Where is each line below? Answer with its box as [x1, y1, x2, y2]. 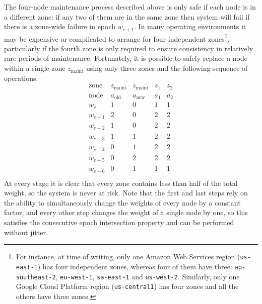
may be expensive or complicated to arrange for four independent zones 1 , [4, 32, 230, 44]
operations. [4, 72, 38, 83]
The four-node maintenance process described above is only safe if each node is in [4, 2, 256, 12]
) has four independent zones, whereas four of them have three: [37, 261, 232, 271]
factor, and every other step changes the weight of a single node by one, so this [4, 207, 248, 218]
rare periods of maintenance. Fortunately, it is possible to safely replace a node [4, 53, 248, 63]
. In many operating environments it [134, 21, 246, 32]
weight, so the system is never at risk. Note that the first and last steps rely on [4, 187, 248, 198]
